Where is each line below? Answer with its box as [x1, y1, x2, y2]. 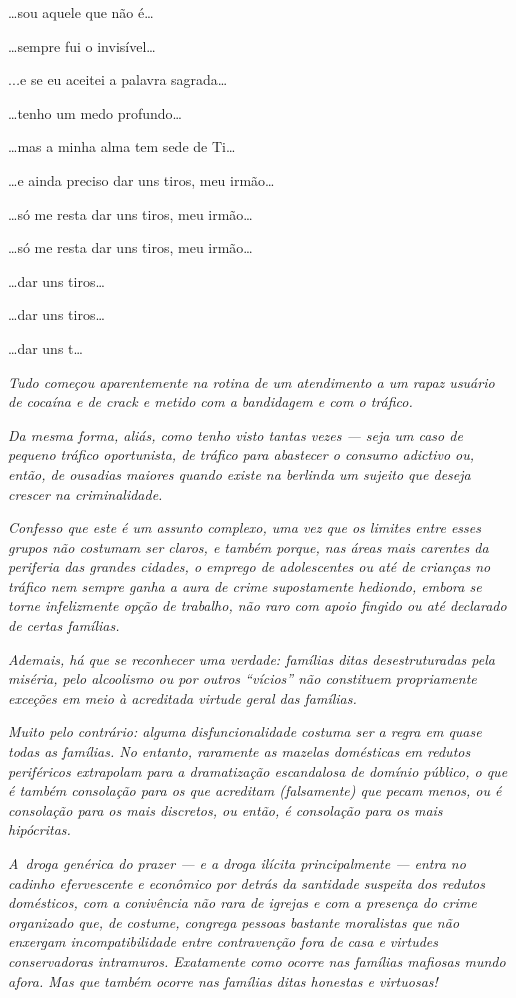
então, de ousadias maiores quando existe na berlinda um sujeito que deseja [8, 463, 471, 484]
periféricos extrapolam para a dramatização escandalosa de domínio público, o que [8, 760, 508, 781]
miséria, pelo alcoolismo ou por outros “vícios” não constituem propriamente [8, 668, 477, 689]
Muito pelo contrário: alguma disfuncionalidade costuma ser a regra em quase [8, 721, 482, 742]
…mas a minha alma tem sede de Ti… [8, 136, 236, 157]
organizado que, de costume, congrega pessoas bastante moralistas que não [8, 911, 460, 932]
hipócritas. [8, 819, 71, 840]
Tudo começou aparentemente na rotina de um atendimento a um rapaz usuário [8, 371, 495, 392]
